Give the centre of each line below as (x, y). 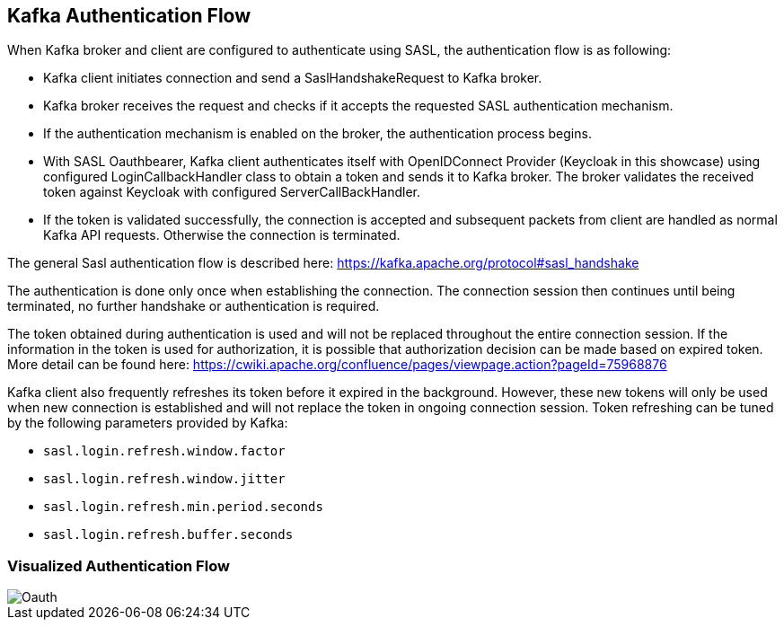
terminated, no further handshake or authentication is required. (194, 306)
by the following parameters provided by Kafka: (148, 423)
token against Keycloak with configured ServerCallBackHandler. (232, 192)
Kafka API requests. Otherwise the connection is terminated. (222, 235)
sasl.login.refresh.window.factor (164, 451)
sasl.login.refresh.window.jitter (164, 479)
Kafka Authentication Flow (129, 16)
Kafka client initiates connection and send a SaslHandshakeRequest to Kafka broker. (293, 78)
